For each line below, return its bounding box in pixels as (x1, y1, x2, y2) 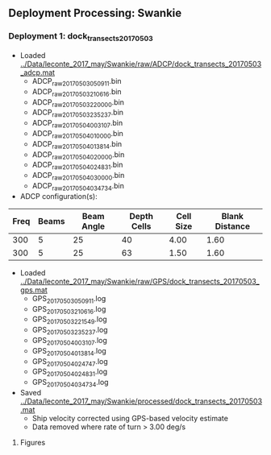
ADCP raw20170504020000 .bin (31, 149, 125, 161)
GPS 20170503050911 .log (31, 293, 106, 305)
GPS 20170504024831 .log (31, 366, 108, 378)
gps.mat (19, 285, 48, 295)
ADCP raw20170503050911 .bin (31, 76, 123, 88)
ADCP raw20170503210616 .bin (31, 86, 123, 98)
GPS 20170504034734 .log (31, 378, 109, 389)
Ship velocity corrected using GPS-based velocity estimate (31, 413, 228, 423)
